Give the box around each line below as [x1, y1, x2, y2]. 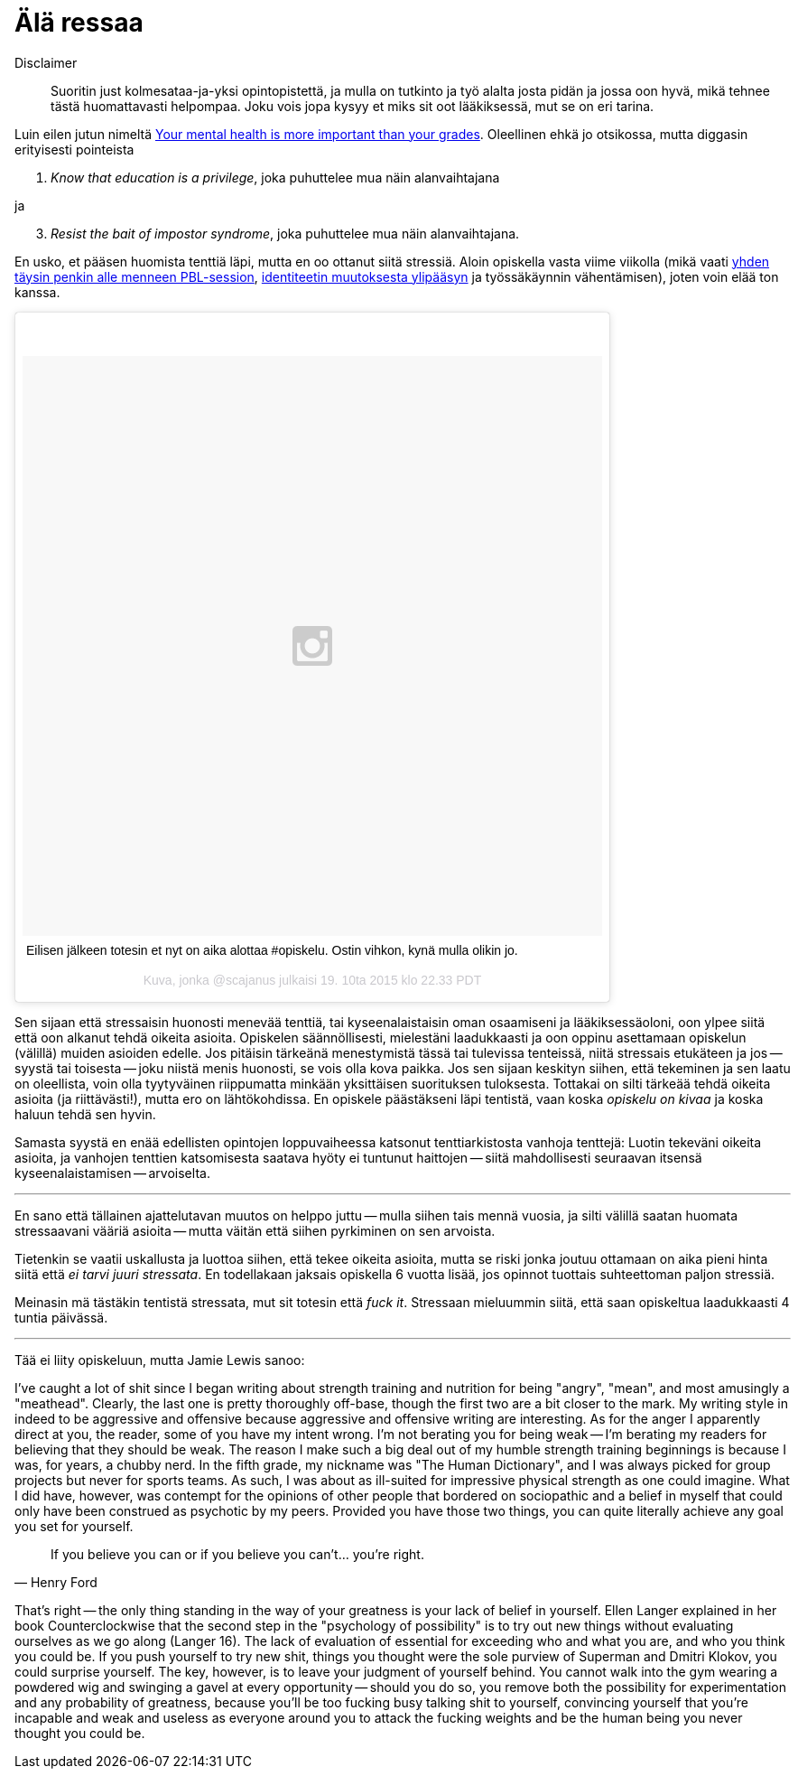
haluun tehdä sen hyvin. [14, 1106, 156, 1122]
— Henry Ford [14, 1574, 97, 1590]
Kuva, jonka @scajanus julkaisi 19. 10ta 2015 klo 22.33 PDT [143, 972, 482, 987]
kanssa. [14, 284, 60, 300]
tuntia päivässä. [14, 1309, 108, 1325]
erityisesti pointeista [14, 141, 135, 157]
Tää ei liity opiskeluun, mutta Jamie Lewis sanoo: [14, 1351, 305, 1368]
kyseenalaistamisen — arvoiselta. [14, 1164, 210, 1181]
